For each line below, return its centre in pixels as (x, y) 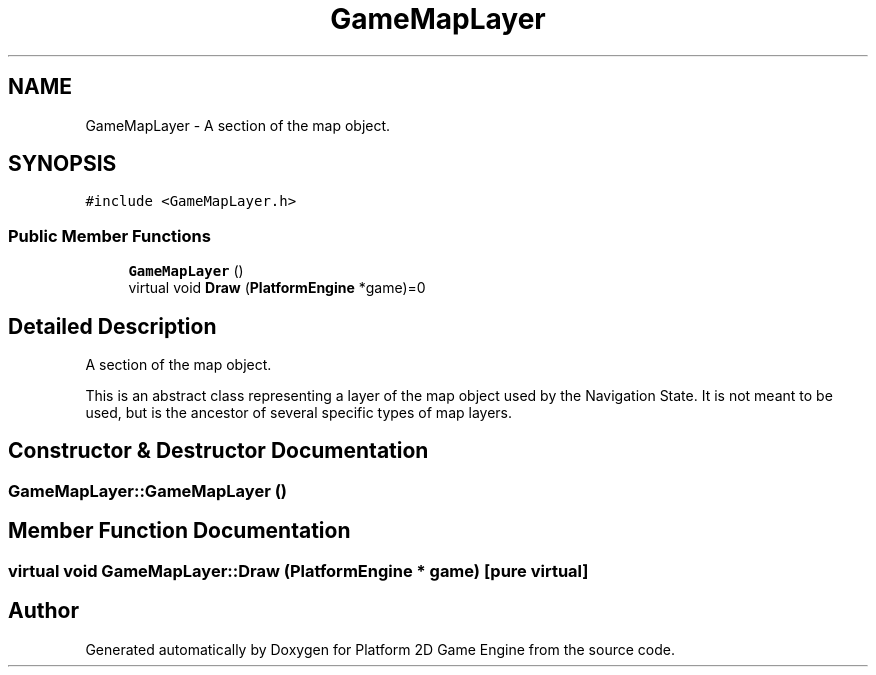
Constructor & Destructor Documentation (218, 451)
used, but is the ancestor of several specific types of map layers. (298, 413)
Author (43, 611)
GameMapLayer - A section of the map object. (238, 125)
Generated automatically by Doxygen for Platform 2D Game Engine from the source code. (380, 649)
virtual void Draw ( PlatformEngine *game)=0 (277, 288)
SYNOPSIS (62, 164)
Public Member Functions (109, 235)
